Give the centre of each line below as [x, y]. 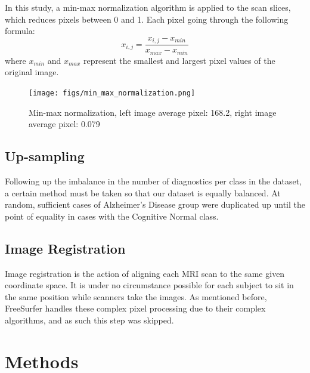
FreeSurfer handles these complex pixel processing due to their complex [135, 308]
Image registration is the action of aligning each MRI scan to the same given [145, 273]
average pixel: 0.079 [64, 124]
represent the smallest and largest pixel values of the [179, 60]
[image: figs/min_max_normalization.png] [112, 93]
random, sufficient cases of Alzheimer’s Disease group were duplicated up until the [155, 204]
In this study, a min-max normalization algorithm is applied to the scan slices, [148, 7]
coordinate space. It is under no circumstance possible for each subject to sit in [149, 285]
